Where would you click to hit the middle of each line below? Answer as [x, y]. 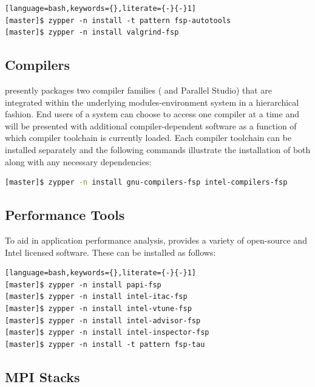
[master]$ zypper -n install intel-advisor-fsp [103, 320]
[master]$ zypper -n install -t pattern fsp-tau [105, 344]
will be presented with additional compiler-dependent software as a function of [151, 125]
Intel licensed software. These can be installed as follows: [110, 252]
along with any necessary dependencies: [78, 161]
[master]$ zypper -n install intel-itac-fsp [96, 297]
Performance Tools [65, 215]
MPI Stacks [42, 376]
